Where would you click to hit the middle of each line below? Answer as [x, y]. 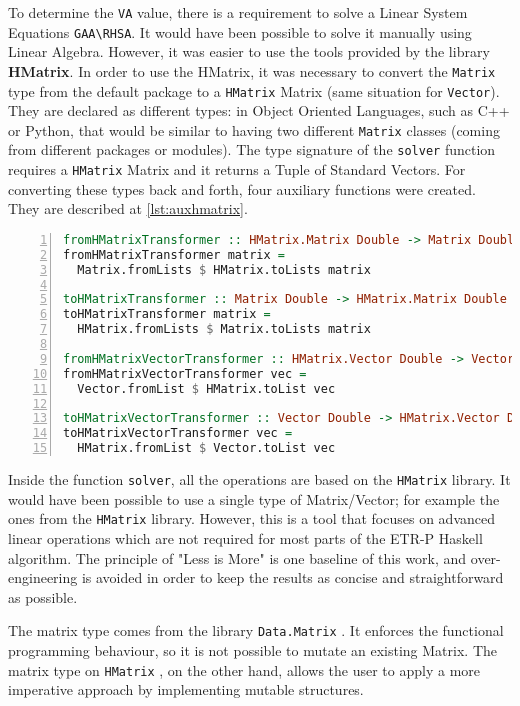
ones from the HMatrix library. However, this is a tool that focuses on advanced [251, 518]
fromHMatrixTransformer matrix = [174, 254]
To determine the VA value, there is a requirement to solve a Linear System [238, 12]
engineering [43, 577]
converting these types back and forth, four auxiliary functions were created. [242, 188]
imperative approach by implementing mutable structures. [186, 689]
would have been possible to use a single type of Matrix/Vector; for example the [254, 498]
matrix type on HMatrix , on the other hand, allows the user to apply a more [244, 669]
